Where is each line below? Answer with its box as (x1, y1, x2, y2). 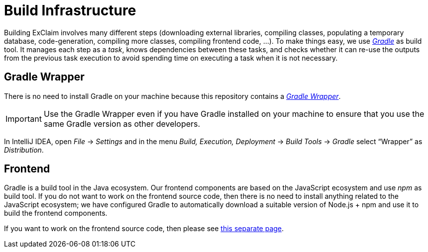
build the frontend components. (4, 209, 107, 218)
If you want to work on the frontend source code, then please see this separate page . (4, 224, 284, 233)
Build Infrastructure (4, 2, 136, 19)
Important (5, 113, 42, 124)
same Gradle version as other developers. (43, 118, 201, 129)
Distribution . (4, 145, 44, 154)
